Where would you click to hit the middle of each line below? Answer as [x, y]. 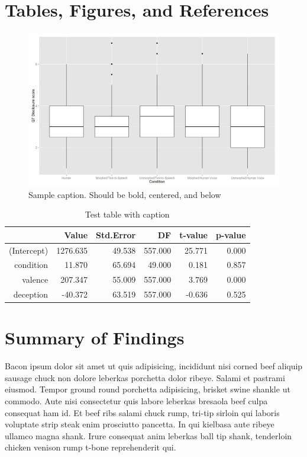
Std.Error [116, 234]
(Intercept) [29, 250]
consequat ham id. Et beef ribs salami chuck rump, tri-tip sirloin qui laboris [142, 412]
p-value [231, 234]
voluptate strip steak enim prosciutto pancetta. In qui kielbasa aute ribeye [140, 424]
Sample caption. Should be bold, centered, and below [125, 194]
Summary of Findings [95, 338]
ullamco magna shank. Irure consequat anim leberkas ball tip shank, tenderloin [148, 435]
